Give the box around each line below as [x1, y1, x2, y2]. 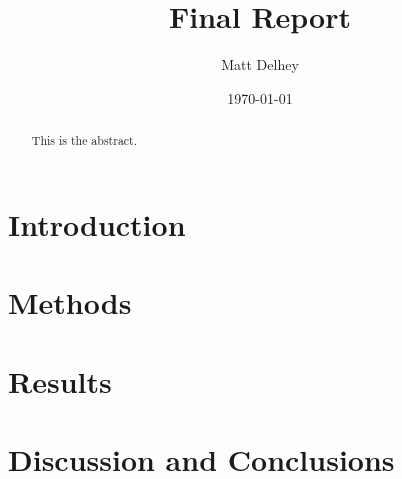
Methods [8, 282, 132, 323]
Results [8, 360, 112, 401]
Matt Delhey [221, 54, 299, 75]
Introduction [8, 203, 186, 244]
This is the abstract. [31, 132, 138, 149]
